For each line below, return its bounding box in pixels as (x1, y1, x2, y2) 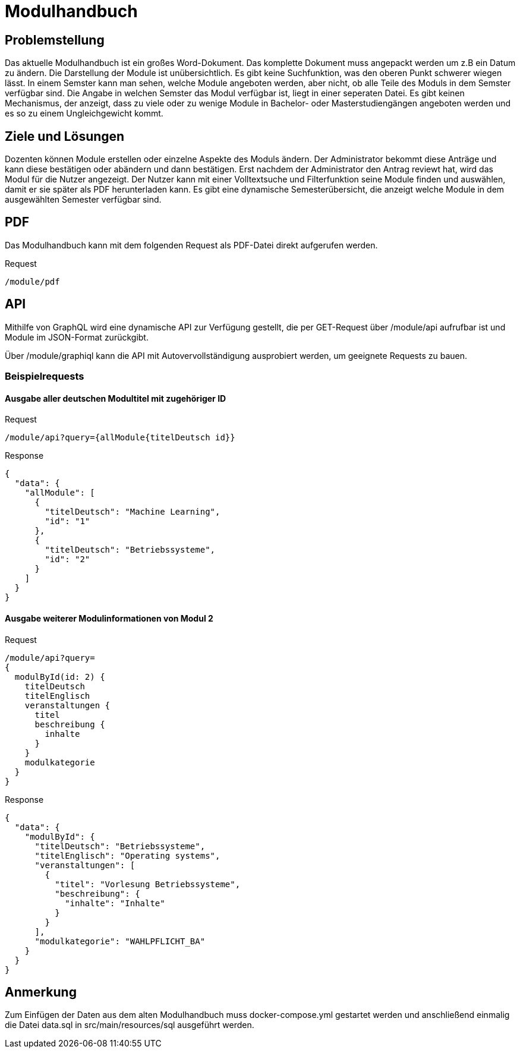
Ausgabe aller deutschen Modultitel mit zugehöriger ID (5, 393, 226, 403)
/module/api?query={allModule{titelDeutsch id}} (5, 433, 235, 443)
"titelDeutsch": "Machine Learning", (45, 507, 220, 517)
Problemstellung (5, 32, 105, 48)
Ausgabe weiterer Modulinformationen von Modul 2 (5, 613, 213, 623)
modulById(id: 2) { (14, 671, 105, 682)
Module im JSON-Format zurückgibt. (5, 332, 149, 342)
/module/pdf (5, 276, 60, 286)
